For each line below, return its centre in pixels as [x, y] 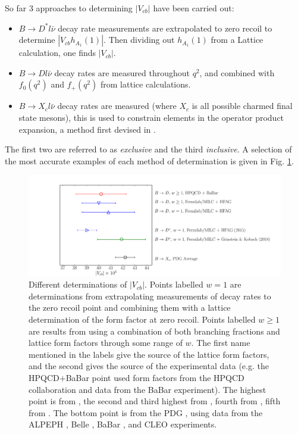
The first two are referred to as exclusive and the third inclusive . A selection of [148, 149]
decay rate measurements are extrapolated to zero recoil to [165, 28]
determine [37, 40]
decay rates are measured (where [117, 106]
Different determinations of [78, 284]
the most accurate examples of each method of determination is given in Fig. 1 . [149, 160]
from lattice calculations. [146, 84]
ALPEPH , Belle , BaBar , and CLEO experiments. [123, 424]
